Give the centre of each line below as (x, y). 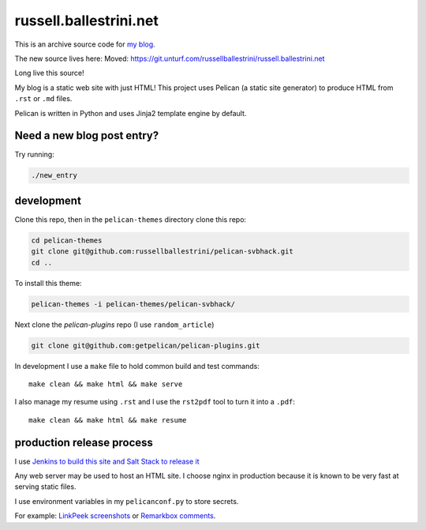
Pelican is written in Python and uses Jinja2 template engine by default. (131, 113)
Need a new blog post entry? (87, 135)
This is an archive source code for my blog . (85, 44)
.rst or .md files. (43, 99)
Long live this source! (49, 73)
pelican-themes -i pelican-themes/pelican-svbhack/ (133, 304)
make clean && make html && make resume (108, 420)
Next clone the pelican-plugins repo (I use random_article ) (114, 325)
